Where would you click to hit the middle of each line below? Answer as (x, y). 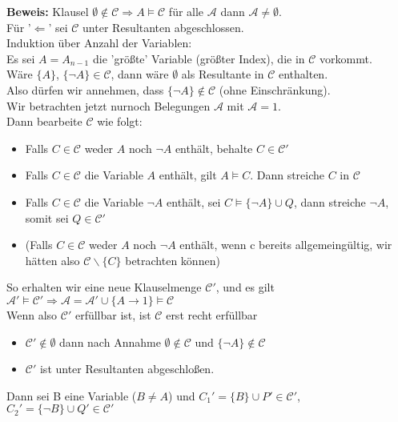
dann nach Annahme (110, 342)
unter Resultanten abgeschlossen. (163, 27)
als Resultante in (223, 74)
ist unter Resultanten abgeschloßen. (127, 369)
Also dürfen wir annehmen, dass (85, 89)
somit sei (47, 217)
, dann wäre (140, 74)
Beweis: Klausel (48, 11)
